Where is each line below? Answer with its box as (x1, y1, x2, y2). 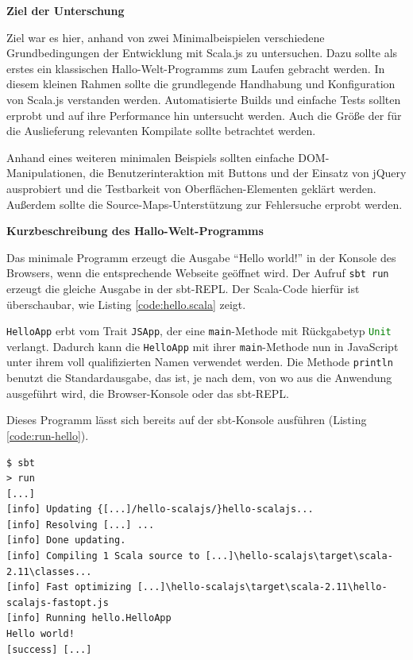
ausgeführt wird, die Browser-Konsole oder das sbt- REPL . (6, 384, 289, 401)
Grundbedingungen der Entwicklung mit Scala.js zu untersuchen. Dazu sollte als (6, 44, 398, 61)
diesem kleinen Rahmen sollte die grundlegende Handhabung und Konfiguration (6, 75, 396, 92)
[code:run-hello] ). (6, 426, 89, 443)
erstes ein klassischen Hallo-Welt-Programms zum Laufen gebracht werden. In (6, 60, 385, 76)
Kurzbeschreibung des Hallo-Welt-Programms (6, 222, 264, 239)
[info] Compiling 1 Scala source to (6, 550, 200, 562)
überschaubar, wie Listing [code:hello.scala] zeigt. (6, 295, 246, 312)
